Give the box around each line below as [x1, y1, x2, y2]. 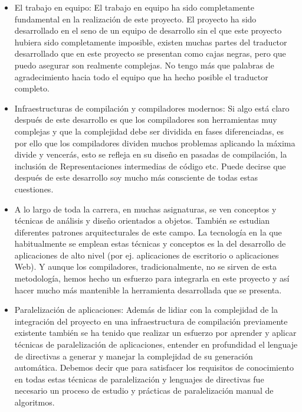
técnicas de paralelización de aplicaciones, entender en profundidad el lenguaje [14, 338, 298, 351]
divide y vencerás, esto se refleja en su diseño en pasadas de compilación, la [14, 148, 287, 161]
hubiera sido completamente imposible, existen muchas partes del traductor [14, 35, 287, 48]
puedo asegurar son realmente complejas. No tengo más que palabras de [14, 58, 274, 71]
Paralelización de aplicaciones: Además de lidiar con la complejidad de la [14, 303, 278, 316]
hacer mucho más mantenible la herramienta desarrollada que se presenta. [14, 283, 282, 296]
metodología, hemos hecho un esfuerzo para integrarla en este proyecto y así [14, 272, 290, 285]
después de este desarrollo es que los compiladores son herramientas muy [14, 113, 277, 126]
